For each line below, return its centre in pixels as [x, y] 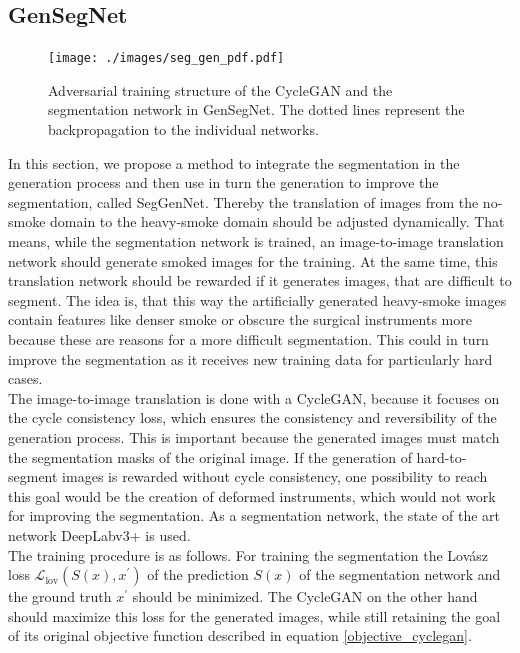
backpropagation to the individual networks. [183, 129]
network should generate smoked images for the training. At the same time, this [253, 260]
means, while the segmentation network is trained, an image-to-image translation [256, 241]
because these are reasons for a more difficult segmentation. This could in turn [248, 338]
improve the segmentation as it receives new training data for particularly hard [250, 358]
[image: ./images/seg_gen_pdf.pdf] [166, 58]
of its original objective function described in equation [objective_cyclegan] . [240, 635]
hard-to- [441, 456]
